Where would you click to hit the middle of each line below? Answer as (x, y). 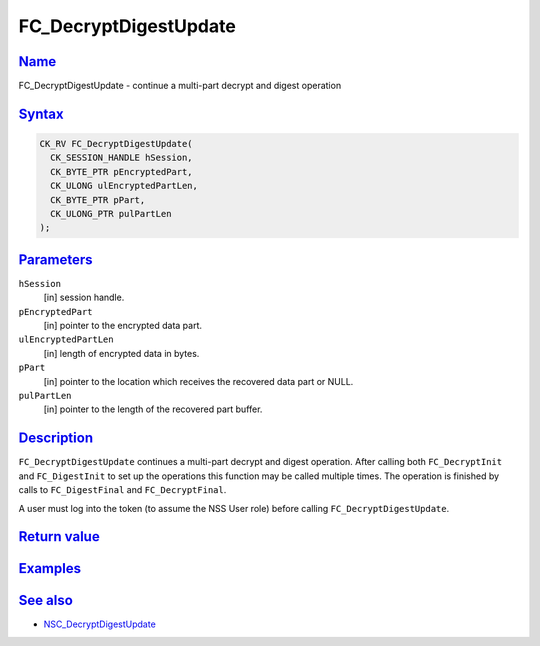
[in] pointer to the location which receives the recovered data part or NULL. (198, 381)
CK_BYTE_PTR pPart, (98, 199)
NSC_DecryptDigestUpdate (100, 624)
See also (46, 600)
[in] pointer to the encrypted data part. (123, 326)
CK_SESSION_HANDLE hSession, (122, 158)
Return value (59, 536)
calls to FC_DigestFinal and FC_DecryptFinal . (122, 490)
